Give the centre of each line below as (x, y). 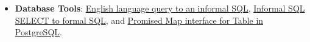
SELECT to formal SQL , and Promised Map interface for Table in (139, 20)
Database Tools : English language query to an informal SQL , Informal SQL (160, 8)
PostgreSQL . (38, 32)
